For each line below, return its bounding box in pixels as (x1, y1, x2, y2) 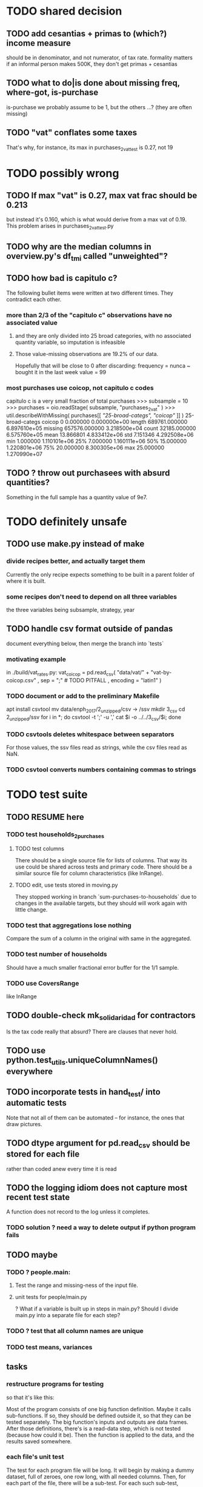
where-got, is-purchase (6, 87, 99, 98)
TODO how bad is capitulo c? (6, 273, 118, 283)
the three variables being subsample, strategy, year (6, 606, 135, 613)
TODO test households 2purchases (6, 830, 105, 839)
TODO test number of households (6, 950, 107, 959)
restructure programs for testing (6, 1380, 104, 1388)
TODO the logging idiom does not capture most (6, 1183, 188, 1193)
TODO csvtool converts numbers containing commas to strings (6, 765, 196, 774)
